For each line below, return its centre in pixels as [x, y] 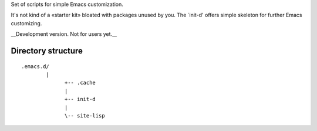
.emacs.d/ [35, 66]
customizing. [26, 23]
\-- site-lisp [85, 115]
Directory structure [47, 51]
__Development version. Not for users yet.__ [64, 34]
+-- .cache [80, 83]
